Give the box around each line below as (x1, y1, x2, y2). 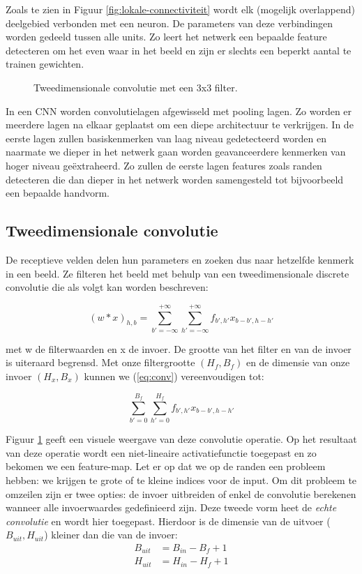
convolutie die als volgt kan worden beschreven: (6, 280, 209, 294)
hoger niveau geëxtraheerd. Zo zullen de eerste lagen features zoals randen (6, 158, 322, 172)
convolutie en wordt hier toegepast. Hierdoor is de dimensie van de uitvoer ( (6, 513, 331, 528)
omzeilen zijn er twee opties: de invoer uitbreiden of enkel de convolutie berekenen (6, 486, 356, 501)
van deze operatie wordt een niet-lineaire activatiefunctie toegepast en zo (6, 445, 317, 460)
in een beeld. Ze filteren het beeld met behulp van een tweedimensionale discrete (6, 266, 349, 280)
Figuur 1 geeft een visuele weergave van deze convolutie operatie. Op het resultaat (6, 432, 357, 446)
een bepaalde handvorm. (6, 186, 110, 200)
